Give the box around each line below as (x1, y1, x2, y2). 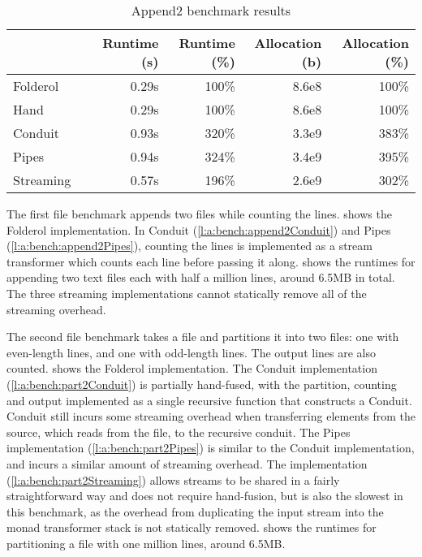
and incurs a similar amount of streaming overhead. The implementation (6, 455, 368, 472)
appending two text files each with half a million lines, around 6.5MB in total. (6, 269, 395, 286)
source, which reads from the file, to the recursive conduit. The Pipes (6, 423, 351, 440)
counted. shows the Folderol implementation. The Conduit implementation (6, 360, 377, 377)
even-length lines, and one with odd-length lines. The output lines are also (6, 343, 376, 361)
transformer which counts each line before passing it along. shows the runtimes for (6, 253, 416, 270)
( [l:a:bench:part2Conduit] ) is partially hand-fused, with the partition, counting (6, 375, 397, 392)
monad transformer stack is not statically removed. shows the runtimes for (6, 519, 377, 536)
